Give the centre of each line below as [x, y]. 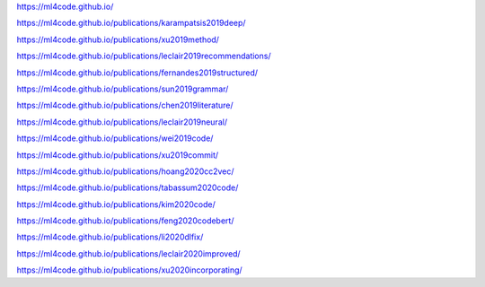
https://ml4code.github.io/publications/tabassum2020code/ [128, 187]
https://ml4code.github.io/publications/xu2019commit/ [118, 155]
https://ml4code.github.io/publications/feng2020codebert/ [125, 221]
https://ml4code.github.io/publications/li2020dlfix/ [110, 237]
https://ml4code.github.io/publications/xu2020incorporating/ [129, 270]
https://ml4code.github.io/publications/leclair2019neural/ [122, 122]
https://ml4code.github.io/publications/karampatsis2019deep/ [131, 23]
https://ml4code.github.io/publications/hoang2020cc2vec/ [125, 171]
